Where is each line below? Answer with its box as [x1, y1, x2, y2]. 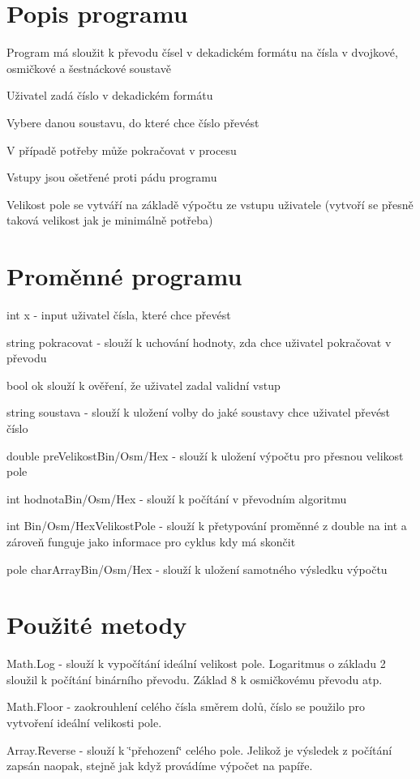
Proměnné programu [6, 259, 242, 293]
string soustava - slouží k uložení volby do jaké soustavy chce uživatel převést [6, 404, 391, 421]
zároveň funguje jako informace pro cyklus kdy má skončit [6, 533, 296, 550]
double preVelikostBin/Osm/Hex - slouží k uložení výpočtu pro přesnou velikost [6, 447, 404, 464]
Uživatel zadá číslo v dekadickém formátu [6, 87, 213, 104]
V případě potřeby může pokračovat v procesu [6, 141, 237, 158]
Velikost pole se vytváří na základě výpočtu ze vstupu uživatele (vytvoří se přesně [6, 195, 414, 212]
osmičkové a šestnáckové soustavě [6, 59, 171, 76]
